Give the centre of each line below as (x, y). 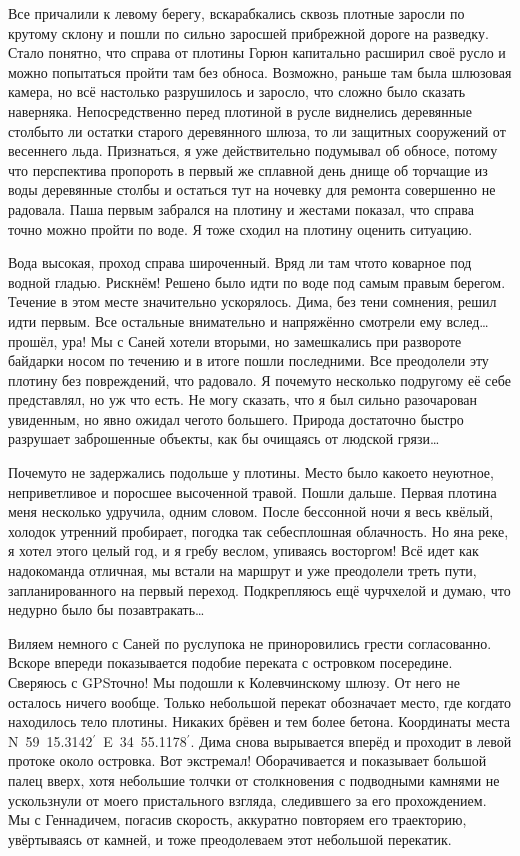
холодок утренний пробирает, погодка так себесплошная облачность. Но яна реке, (258, 530)
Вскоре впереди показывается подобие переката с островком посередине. (230, 662)
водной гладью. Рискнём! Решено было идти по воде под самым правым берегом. (257, 281)
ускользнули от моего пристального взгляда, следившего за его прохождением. (247, 799)
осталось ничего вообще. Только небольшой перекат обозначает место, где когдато (260, 701)
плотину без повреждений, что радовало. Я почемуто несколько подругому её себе (259, 379)
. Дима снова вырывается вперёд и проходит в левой (351, 740)
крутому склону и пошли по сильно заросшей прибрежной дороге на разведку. (248, 32)
